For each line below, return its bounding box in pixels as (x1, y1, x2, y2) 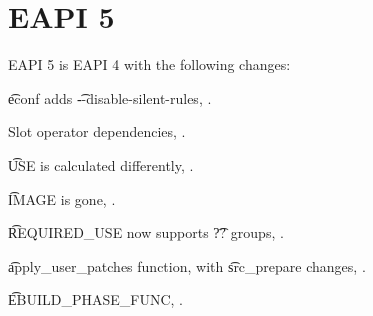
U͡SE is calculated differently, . (8, 154, 194, 175)
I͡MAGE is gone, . (8, 188, 116, 209)
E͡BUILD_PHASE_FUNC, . (8, 289, 184, 310)
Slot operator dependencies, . (8, 121, 186, 142)
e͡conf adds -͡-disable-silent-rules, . (8, 87, 212, 108)
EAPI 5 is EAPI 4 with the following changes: (8, 54, 291, 75)
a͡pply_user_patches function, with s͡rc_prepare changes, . (8, 255, 366, 276)
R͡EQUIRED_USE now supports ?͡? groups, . (8, 222, 284, 243)
